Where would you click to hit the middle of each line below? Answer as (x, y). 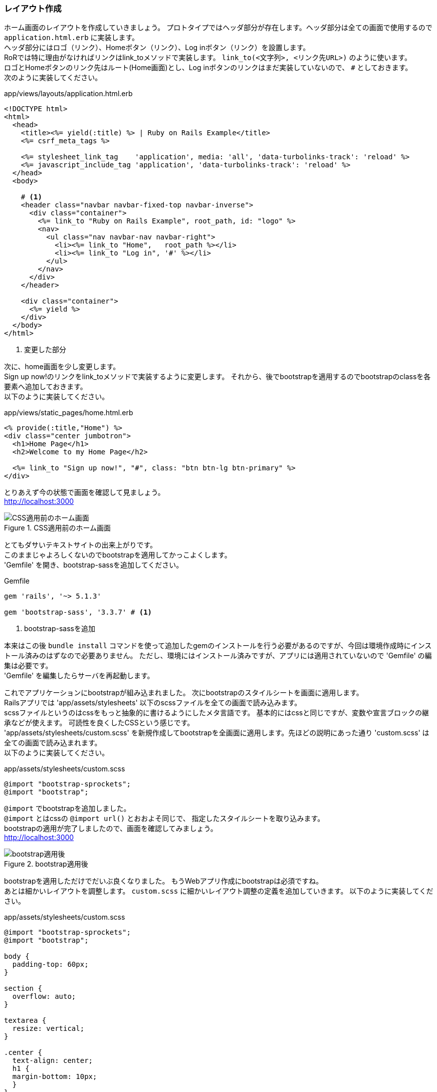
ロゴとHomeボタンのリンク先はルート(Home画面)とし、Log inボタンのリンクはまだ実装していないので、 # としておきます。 (208, 68)
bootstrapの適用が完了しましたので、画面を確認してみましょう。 (111, 829)
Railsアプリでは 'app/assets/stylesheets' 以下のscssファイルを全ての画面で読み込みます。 (153, 703)
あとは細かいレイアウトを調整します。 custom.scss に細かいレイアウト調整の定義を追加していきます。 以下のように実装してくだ (219, 891)
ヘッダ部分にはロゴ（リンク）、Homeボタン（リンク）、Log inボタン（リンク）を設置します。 (157, 48)
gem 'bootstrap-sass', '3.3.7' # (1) (78, 612)
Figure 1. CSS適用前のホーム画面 (58, 528)
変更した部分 (45, 350)
